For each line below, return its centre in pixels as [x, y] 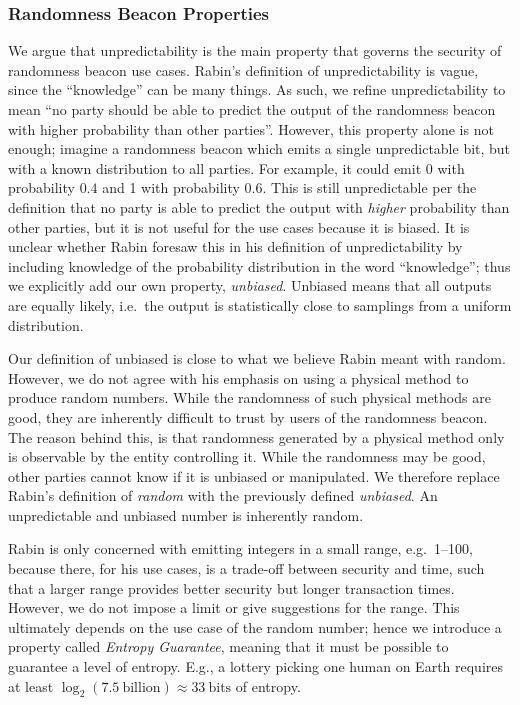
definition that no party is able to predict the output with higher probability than [259, 206]
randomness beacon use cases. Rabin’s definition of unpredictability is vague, [243, 69]
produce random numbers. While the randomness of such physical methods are [249, 397]
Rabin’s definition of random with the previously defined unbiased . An [223, 495]
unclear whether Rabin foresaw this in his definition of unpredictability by [235, 246]
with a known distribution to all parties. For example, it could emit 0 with [236, 167]
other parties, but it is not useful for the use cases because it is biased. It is [239, 226]
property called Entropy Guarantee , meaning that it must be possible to [228, 646]
